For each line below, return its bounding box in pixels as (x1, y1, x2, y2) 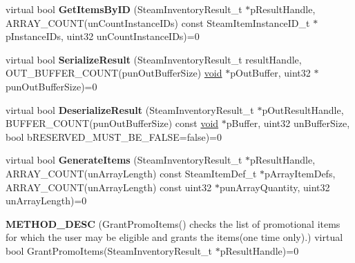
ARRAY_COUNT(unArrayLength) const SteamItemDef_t (6, 166, 257, 180)
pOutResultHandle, (262, 102, 344, 117)
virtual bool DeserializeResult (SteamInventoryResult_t (6, 102, 254, 117)
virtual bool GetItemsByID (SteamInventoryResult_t (6, 2, 242, 16)
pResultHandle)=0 (220, 243, 299, 257)
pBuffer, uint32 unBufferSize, (226, 116, 350, 130)
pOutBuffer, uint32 (230, 66, 311, 80)
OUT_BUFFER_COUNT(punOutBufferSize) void (6, 66, 222, 80)
